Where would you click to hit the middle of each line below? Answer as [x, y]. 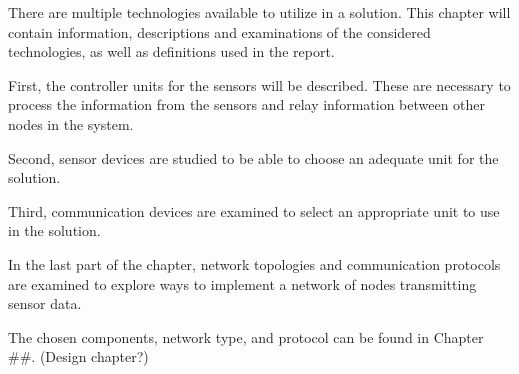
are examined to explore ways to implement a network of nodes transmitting [242, 283]
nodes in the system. [71, 123]
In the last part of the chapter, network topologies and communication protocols [254, 263]
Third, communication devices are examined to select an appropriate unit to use [254, 210]
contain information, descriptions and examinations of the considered [219, 31]
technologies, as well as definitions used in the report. [171, 51]
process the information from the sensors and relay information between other [247, 104]
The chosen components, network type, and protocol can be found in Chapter [246, 336]
